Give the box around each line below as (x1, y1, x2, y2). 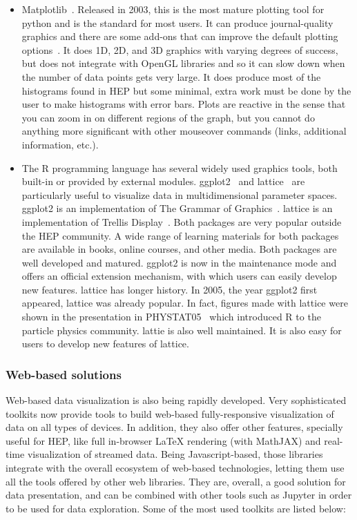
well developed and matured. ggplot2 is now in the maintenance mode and (21, 255, 337, 269)
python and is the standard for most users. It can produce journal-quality (21, 15, 334, 30)
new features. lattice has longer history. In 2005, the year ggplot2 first (21, 282, 318, 296)
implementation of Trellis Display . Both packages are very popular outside (21, 214, 342, 229)
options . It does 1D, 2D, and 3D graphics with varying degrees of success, (21, 42, 338, 57)
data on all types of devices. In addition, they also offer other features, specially (6, 420, 343, 434)
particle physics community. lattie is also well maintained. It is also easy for (21, 322, 342, 337)
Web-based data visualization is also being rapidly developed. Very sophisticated (6, 393, 347, 407)
